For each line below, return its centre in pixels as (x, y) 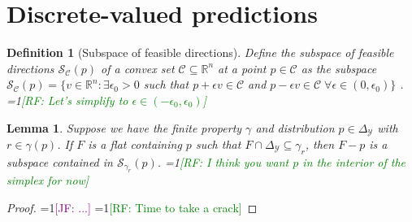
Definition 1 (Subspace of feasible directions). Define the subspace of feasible (200, 52)
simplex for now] (48, 180)
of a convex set (138, 68)
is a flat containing (135, 144)
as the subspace (339, 68)
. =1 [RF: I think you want (223, 161)
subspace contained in (60, 161)
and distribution (295, 127)
